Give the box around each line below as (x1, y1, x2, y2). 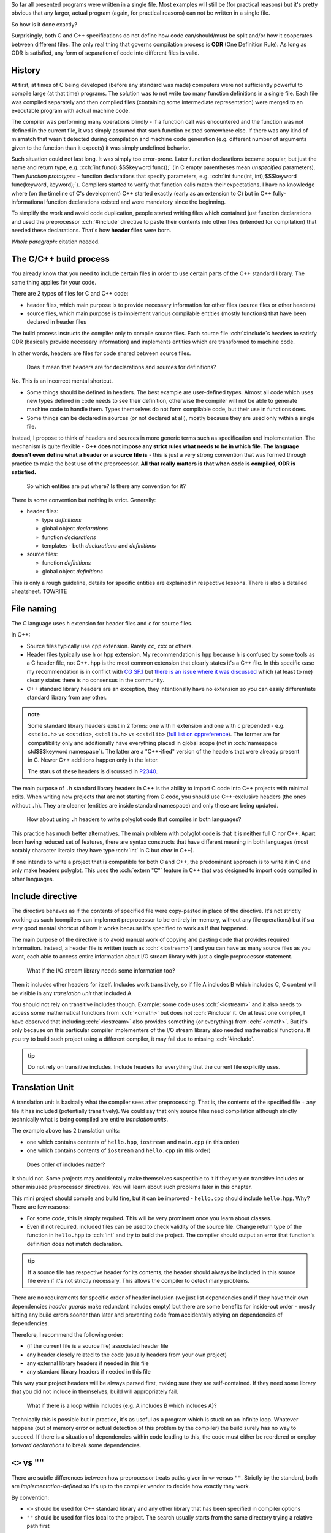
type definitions (42, 516, 82, 524)
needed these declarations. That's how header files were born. (11, 227, 172, 234)
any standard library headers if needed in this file (26, 1368, 151, 1375)
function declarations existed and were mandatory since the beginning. (46, 198, 226, 205)
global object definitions (42, 568, 104, 575)
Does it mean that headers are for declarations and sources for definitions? (26, 363, 216, 370)
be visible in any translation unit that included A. (11, 989, 133, 996)
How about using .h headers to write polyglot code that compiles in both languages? (26, 816, 242, 823)
